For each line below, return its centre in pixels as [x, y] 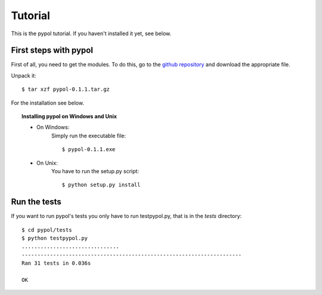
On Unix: [47, 163]
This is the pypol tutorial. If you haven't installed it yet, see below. [91, 33]
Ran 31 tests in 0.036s [56, 263]
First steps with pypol [52, 50]
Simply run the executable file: [89, 136]
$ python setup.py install [101, 185]
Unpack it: [24, 75]
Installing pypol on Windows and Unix [69, 116]
